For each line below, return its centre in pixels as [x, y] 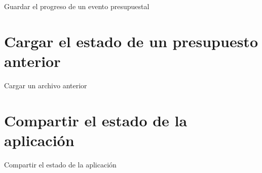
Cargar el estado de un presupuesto [131, 41]
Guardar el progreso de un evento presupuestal [77, 6]
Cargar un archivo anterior [46, 85]
